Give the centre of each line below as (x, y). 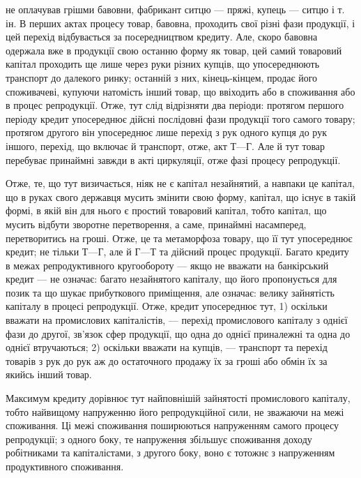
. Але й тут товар (289, 145)
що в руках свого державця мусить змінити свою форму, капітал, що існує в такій (181, 196)
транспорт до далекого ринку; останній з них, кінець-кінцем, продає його (162, 77)
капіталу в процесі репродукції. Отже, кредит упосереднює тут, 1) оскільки (167, 306)
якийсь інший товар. (49, 374)
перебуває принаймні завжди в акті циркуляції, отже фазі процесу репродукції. (173, 159)
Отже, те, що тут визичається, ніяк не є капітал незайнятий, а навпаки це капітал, (180, 183)
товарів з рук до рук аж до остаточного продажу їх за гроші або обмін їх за (167, 360)
